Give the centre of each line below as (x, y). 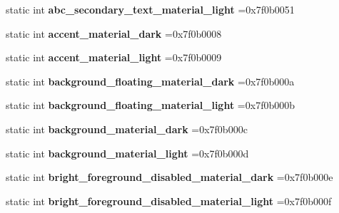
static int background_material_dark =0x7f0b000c (127, 129)
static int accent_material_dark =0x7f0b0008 (114, 33)
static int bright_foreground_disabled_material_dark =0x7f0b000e (169, 177)
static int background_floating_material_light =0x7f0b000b (150, 105)
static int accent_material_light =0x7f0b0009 (114, 57)
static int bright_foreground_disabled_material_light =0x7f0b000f (169, 201)
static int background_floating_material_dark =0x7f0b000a (150, 81)
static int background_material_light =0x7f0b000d (127, 153)
